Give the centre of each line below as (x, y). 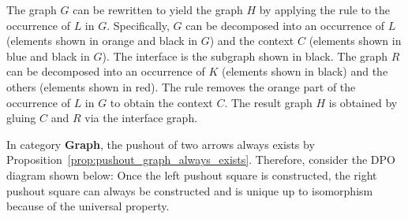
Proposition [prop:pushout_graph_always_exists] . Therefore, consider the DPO (201, 160)
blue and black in (48, 56)
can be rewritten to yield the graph (158, 9)
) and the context (252, 41)
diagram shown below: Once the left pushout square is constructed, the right (192, 174)
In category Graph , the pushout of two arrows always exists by (161, 144)
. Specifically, (138, 25)
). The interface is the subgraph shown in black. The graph (245, 56)
